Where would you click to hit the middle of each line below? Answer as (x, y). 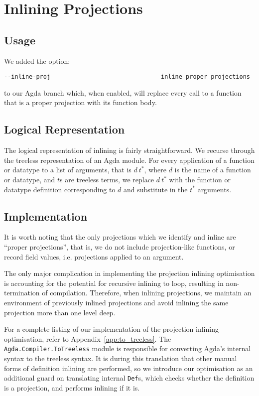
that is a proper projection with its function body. (80, 102)
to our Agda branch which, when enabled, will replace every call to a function (123, 92)
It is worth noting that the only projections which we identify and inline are (120, 237)
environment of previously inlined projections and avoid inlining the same (116, 302)
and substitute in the (156, 189)
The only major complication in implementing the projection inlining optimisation (129, 273)
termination (22, 293)
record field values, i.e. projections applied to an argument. (94, 256)
